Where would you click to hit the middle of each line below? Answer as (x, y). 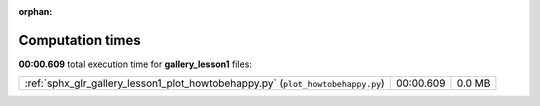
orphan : (35, 11)
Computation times (79, 40)
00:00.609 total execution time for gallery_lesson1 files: (135, 64)
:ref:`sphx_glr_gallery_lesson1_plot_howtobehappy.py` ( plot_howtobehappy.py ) (204, 83)
